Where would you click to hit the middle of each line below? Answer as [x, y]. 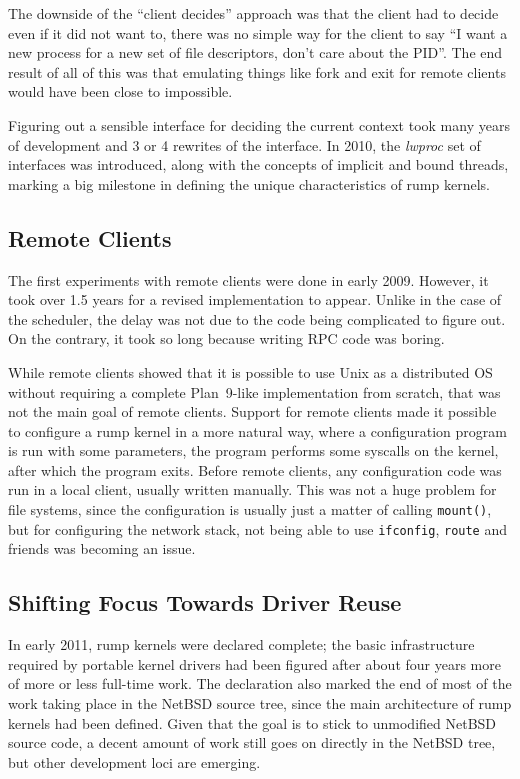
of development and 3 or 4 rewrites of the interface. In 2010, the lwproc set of [244, 144]
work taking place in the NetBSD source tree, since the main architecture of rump [260, 702]
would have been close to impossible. [120, 91]
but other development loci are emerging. [134, 761]
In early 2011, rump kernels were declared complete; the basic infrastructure [241, 644]
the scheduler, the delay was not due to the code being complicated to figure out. [257, 318]
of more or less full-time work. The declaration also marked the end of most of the [260, 683]
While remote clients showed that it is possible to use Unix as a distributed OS [250, 371]
